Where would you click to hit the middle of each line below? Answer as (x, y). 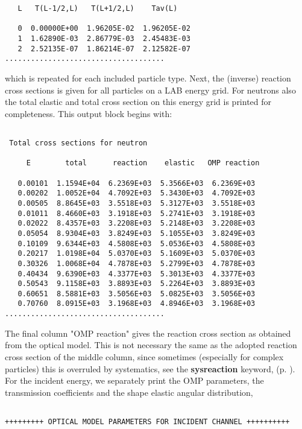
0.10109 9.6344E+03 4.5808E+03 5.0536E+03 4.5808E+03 (137, 243)
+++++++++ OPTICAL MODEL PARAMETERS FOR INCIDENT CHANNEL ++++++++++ (147, 422)
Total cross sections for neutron (78, 143)
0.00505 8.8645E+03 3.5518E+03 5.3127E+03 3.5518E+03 (137, 203)
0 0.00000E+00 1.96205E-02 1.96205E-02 (104, 29)
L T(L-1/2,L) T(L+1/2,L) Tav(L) (98, 8)
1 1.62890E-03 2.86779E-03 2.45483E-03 (104, 38)
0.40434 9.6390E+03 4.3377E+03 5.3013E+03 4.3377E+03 (137, 274)
